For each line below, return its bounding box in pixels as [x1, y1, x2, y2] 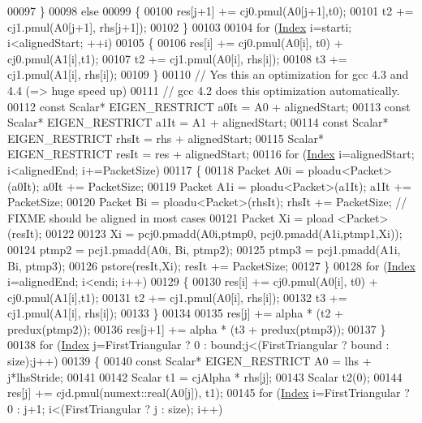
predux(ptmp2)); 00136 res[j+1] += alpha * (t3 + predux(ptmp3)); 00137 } [7, 320, 386, 337]
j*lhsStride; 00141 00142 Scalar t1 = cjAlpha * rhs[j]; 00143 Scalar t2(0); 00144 [7, 368, 403, 385]
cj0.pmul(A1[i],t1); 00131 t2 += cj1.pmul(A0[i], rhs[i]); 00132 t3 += [7, 288, 347, 305]
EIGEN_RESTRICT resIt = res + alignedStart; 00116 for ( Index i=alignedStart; [7, 145, 415, 162]
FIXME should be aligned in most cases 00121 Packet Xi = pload [7, 209, 334, 226]
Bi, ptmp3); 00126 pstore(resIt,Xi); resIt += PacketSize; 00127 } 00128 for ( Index [7, 257, 416, 274]
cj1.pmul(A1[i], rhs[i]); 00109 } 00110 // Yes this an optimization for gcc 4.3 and [7, 66, 409, 83]
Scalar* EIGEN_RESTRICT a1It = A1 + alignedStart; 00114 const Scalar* [7, 114, 389, 131]
